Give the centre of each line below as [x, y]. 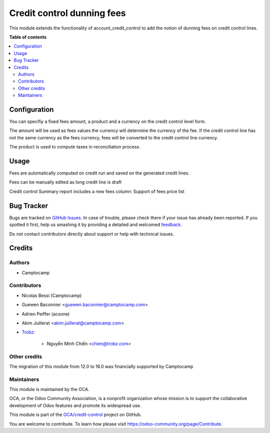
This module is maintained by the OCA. [49, 389]
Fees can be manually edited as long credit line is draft [65, 182]
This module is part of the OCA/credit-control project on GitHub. [75, 414]
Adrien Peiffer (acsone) [46, 314]
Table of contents [28, 37]
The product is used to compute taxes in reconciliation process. [75, 147]
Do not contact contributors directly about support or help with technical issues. [92, 234]
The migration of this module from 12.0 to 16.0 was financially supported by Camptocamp [101, 366]
